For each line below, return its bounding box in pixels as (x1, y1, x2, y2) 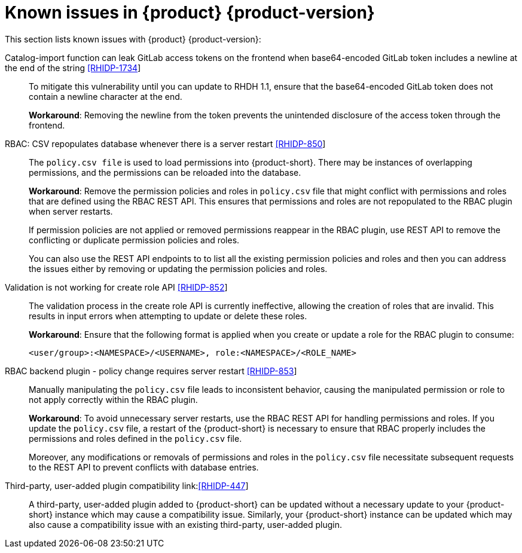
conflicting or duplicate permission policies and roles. (29, 234, 240, 245)
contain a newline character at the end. (29, 91, 182, 102)
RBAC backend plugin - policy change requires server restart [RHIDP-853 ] (5, 365, 297, 376)
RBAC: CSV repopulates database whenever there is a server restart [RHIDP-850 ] (5, 138, 326, 149)
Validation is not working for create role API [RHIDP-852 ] (5, 282, 228, 292)
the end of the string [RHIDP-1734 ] (5, 62, 141, 73)
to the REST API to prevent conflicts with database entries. (29, 462, 259, 472)
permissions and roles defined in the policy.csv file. (29, 433, 242, 444)
